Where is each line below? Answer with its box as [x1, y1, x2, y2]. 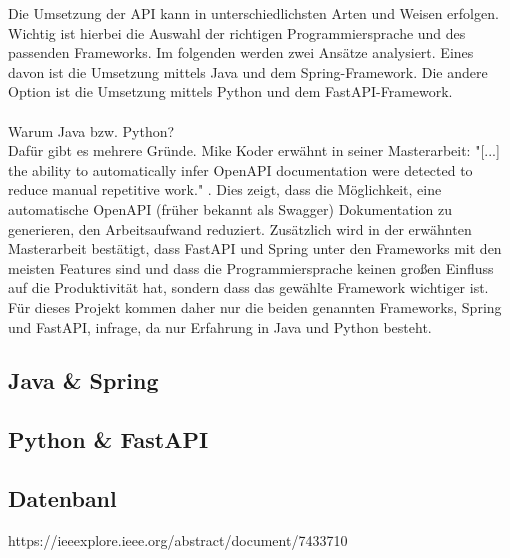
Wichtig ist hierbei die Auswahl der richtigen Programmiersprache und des [8, 22, 466, 43]
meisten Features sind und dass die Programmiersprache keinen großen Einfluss [8, 257, 494, 278]
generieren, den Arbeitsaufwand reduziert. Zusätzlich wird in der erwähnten [8, 218, 472, 239]
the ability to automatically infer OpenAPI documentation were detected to [8, 159, 473, 180]
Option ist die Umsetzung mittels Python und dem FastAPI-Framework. [8, 81, 453, 102]
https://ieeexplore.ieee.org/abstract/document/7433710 [8, 529, 348, 550]
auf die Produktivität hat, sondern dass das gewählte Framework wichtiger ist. [8, 277, 489, 298]
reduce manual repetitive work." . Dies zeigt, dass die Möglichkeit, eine [8, 179, 442, 200]
